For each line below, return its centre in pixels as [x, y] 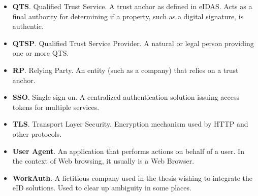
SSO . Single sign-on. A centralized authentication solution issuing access [126, 97]
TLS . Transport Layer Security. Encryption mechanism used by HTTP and [130, 124]
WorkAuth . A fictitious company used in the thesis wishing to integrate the [133, 178]
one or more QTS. [41, 53]
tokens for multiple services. [56, 107]
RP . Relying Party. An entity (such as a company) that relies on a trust [125, 70]
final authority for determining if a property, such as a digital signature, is [128, 16]
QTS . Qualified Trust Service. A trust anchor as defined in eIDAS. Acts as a [132, 6]
